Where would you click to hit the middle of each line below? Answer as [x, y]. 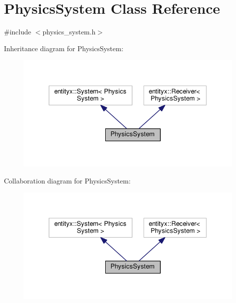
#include [18, 32]
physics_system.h [69, 32]
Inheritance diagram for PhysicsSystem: [64, 48]
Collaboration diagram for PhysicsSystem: [67, 180]
